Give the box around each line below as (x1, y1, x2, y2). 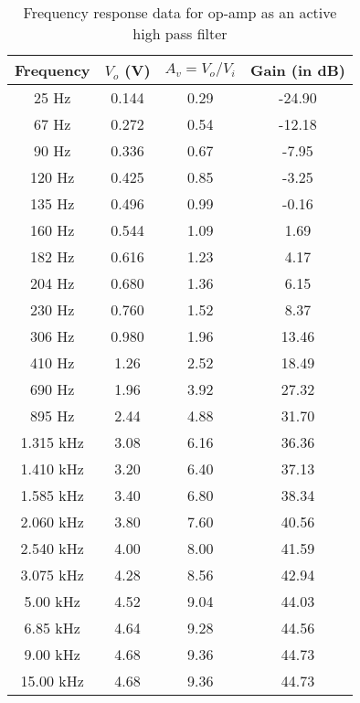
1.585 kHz (20, 485, 84, 506)
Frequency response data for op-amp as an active (23, 2, 337, 23)
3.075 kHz (20, 564, 84, 585)
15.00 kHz (20, 670, 84, 691)
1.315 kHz (20, 431, 84, 453)
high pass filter (132, 23, 228, 44)
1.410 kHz (20, 458, 84, 479)
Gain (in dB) (249, 59, 345, 80)
